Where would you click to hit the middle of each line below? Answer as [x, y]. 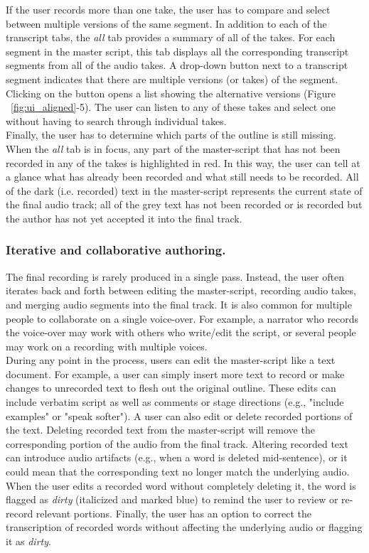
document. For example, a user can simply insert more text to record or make [175, 374]
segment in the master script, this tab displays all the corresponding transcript [177, 51]
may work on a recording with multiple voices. [107, 346]
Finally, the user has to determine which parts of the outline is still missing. [171, 135]
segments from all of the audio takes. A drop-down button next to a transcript [177, 65]
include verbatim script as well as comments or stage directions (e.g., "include [175, 402]
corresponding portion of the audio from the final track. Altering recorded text [177, 443]
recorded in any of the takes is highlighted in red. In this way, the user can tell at [183, 162]
